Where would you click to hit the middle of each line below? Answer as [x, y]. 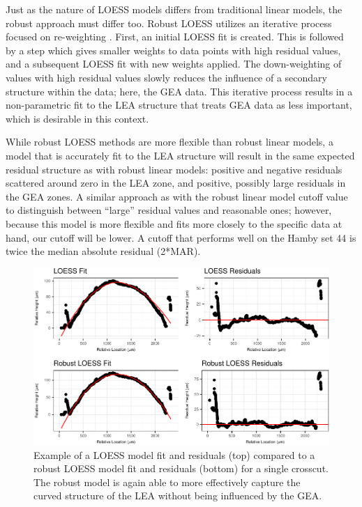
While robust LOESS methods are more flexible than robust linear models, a [169, 142]
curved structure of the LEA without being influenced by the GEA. [178, 496]
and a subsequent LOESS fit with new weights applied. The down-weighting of [174, 64]
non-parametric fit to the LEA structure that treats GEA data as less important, [179, 105]
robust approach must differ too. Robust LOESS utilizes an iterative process [169, 23]
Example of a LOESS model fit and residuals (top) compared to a [174, 454]
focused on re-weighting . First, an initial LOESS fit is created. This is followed [175, 37]
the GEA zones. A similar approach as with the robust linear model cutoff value [177, 196]
